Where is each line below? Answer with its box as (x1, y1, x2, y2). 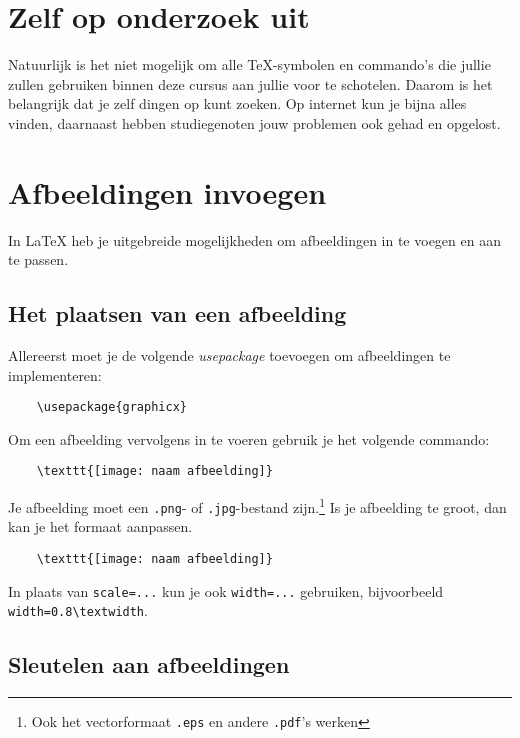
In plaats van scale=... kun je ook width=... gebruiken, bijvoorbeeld (8, 580, 444, 601)
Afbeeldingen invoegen (8, 171, 327, 212)
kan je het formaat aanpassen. (8, 516, 193, 537)
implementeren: (8, 364, 102, 385)
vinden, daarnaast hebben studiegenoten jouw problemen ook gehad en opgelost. (8, 112, 501, 133)
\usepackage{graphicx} (36, 400, 187, 415)
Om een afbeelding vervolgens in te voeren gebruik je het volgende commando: (8, 428, 490, 449)
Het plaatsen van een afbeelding (8, 298, 347, 329)
